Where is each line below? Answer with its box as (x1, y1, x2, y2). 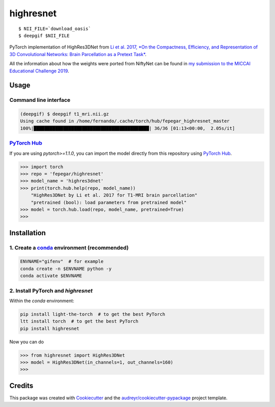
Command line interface (9, 97, 71, 104)
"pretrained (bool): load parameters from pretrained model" (31, 199, 187, 205)
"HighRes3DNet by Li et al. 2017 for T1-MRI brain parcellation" (31, 193, 198, 198)
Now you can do (9, 339, 44, 345)
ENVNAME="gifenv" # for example (20, 259, 104, 264)
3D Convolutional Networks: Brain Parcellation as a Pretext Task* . (9, 51, 147, 57)
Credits (9, 381, 34, 390)
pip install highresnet (20, 325, 80, 331)
